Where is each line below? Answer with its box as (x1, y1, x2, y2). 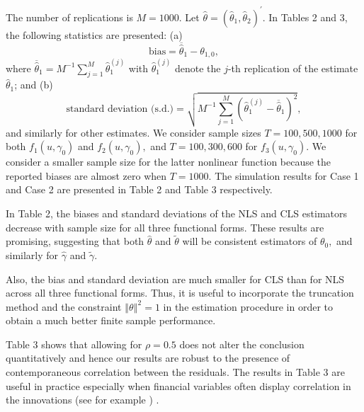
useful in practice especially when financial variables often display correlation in (6, 378, 351, 393)
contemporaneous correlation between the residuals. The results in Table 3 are (6, 365, 345, 379)
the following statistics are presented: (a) (6, 27, 183, 42)
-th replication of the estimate (227, 60, 358, 75)
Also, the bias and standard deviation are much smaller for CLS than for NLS (6, 271, 345, 286)
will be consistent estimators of (182, 234, 317, 248)
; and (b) (14, 77, 53, 92)
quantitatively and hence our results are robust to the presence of (6, 350, 290, 365)
